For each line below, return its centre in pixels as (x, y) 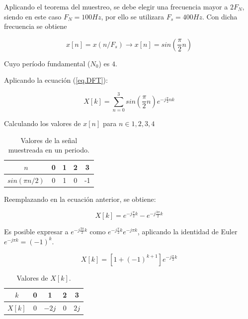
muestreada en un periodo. (49, 150)
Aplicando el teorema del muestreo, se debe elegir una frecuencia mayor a (116, 6)
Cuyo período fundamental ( (47, 63)
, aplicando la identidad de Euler (187, 232)
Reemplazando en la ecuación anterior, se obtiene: (80, 199)
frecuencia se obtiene (36, 26)
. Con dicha (220, 16)
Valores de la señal (49, 140)
